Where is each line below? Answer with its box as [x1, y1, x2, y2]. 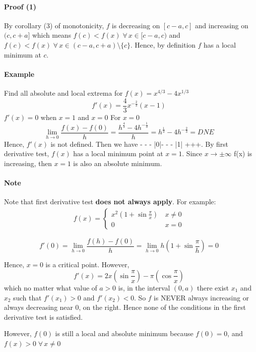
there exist [197, 282, 229, 293]
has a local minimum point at [73, 148, 163, 159]
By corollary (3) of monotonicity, [4, 20, 104, 30]
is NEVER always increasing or [153, 292, 249, 302]
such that [13, 292, 42, 302]
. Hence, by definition [130, 39, 196, 50]
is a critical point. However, [45, 259, 129, 270]
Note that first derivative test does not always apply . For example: [4, 196, 216, 207]
